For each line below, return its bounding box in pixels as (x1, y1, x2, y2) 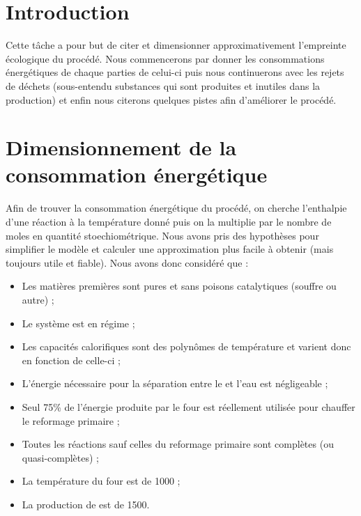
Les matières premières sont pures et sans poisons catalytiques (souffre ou (22, 279, 337, 293)
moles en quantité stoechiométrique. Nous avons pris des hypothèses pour (6, 228, 319, 242)
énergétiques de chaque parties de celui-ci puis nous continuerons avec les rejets (6, 65, 344, 79)
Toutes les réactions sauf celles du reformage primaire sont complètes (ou (22, 437, 334, 451)
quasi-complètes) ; (22, 450, 99, 464)
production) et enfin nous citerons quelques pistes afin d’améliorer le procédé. (6, 92, 337, 107)
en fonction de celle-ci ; (22, 352, 121, 367)
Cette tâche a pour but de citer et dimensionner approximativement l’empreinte (6, 38, 346, 52)
